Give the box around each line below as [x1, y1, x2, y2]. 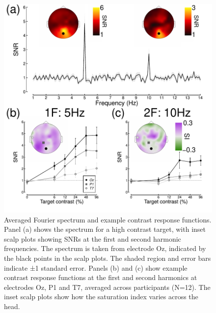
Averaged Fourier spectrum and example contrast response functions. [4, 214, 212, 224]
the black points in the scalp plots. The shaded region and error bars [4, 252, 211, 263]
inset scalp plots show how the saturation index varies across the [4, 291, 198, 302]
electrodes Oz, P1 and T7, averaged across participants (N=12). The [4, 282, 211, 292]
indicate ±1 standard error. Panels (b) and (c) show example [4, 262, 188, 273]
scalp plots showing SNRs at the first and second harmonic [4, 233, 181, 244]
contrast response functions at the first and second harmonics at [4, 272, 197, 282]
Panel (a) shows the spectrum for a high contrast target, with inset [4, 224, 206, 234]
